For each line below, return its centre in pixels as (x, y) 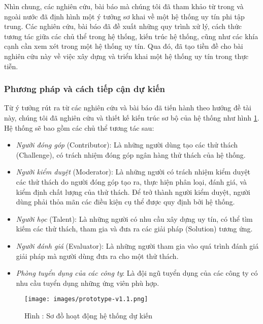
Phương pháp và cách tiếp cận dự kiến (85, 89)
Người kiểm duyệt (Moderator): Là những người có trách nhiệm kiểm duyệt (133, 172)
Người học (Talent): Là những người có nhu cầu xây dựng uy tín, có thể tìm (134, 218)
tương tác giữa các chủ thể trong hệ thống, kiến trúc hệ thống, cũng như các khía (131, 36)
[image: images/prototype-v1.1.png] (86, 299)
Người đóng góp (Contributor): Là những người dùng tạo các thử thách (127, 145)
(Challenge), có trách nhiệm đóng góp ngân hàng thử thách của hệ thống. (131, 154)
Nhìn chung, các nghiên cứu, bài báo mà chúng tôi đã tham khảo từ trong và (124, 6)
